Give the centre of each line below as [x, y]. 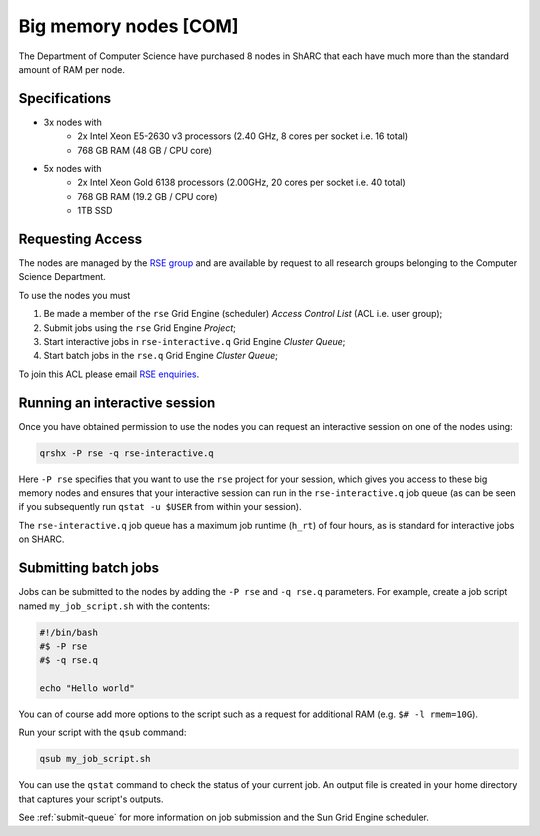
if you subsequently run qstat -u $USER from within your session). [160, 507]
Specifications [65, 98]
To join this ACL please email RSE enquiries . [109, 374]
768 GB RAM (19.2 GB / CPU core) [148, 196]
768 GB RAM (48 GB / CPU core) [145, 150]
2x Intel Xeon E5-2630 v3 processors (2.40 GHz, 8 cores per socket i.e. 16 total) [243, 136]
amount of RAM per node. [71, 69]
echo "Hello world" [87, 688]
